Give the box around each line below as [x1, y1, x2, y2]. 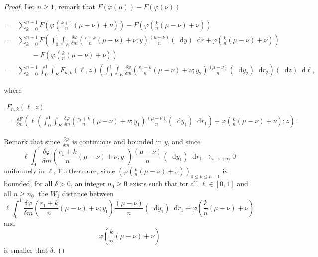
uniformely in [4, 166, 45, 176]
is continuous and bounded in [72, 136, 162, 147]
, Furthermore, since [54, 166, 115, 176]
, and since [167, 136, 201, 147]
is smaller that [4, 245, 48, 255]
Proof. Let [4, 1, 35, 11]
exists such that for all [129, 178, 198, 189]
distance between [62, 188, 114, 198]
